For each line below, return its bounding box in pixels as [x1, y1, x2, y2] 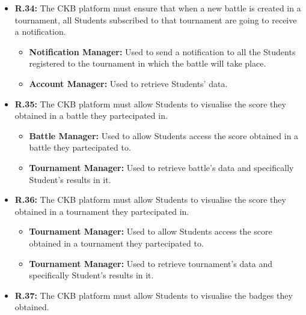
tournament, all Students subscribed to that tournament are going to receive [14, 13, 297, 26]
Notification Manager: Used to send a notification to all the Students [29, 45, 296, 58]
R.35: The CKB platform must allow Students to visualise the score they [14, 97, 286, 110]
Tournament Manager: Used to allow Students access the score [29, 225, 272, 238]
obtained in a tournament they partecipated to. [29, 236, 204, 249]
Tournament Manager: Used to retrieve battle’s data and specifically [29, 161, 294, 173]
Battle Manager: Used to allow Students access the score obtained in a [29, 129, 299, 142]
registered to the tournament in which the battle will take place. [29, 57, 266, 70]
